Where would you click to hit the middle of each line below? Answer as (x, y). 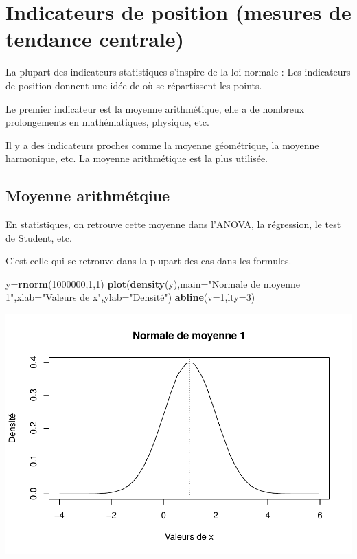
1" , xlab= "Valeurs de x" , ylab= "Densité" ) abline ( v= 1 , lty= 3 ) (130, 297)
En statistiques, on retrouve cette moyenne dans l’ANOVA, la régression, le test (173, 224)
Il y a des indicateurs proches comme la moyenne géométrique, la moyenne (162, 145)
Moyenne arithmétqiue (88, 195)
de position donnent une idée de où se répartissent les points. (134, 85)
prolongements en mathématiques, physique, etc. (107, 122)
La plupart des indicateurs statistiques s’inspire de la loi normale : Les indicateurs (178, 72)
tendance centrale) (95, 39)
